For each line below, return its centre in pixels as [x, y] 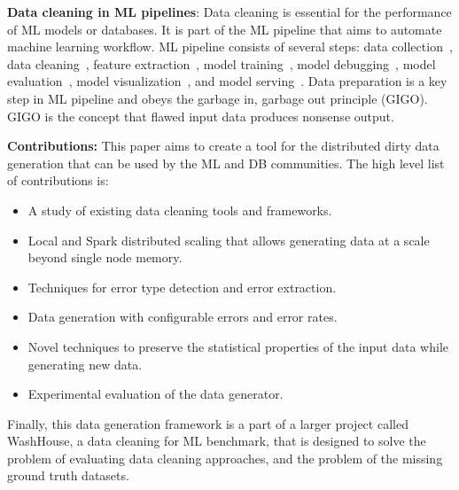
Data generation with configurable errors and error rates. [183, 317]
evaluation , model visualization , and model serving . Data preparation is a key [227, 81]
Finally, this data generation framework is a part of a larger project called [208, 423]
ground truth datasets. [68, 475]
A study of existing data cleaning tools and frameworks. [180, 210]
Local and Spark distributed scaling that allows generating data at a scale [229, 240]
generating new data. [85, 364]
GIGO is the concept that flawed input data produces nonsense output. [201, 116]
